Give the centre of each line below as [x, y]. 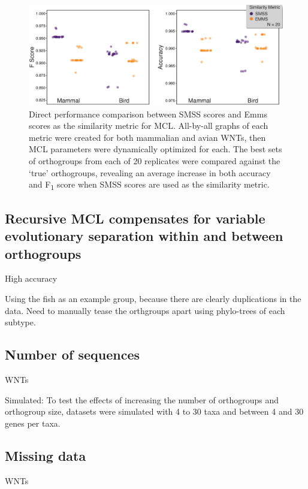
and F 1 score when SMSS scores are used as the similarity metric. [149, 185]
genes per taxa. [33, 423]
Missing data [46, 455]
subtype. [20, 322]
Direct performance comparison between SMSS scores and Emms [148, 114]
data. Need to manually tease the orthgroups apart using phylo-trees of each [145, 310]
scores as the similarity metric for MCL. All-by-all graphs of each [149, 126]
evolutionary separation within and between [144, 236]
